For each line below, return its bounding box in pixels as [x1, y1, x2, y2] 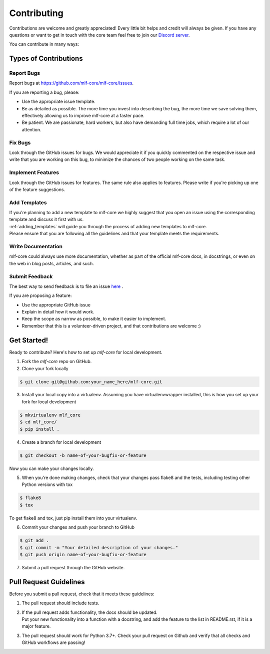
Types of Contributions [9, 54, 83, 63]
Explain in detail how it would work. [21, 309, 94, 315]
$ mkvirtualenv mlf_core [19, 412, 81, 418]
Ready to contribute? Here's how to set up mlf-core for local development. [9, 349, 162, 355]
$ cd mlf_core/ [19, 419, 57, 425]
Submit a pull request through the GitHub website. [21, 564, 125, 570]
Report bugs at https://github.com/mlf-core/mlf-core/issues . [9, 80, 134, 86]
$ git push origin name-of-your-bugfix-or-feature [19, 552, 147, 557]
